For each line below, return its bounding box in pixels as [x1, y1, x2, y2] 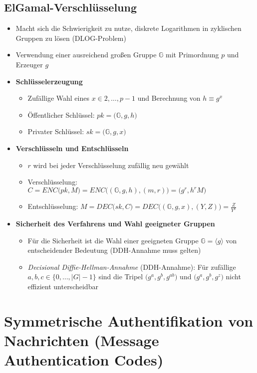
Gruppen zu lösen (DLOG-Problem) [15, 32, 126, 43]
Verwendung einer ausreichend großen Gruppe [15, 49, 157, 60]
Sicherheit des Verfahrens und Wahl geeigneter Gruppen [15, 218, 215, 229]
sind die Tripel [98, 271, 143, 282]
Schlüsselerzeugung [15, 76, 83, 86]
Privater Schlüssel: [27, 126, 84, 137]
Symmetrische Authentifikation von [4, 310, 254, 331]
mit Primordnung [166, 49, 219, 60]
